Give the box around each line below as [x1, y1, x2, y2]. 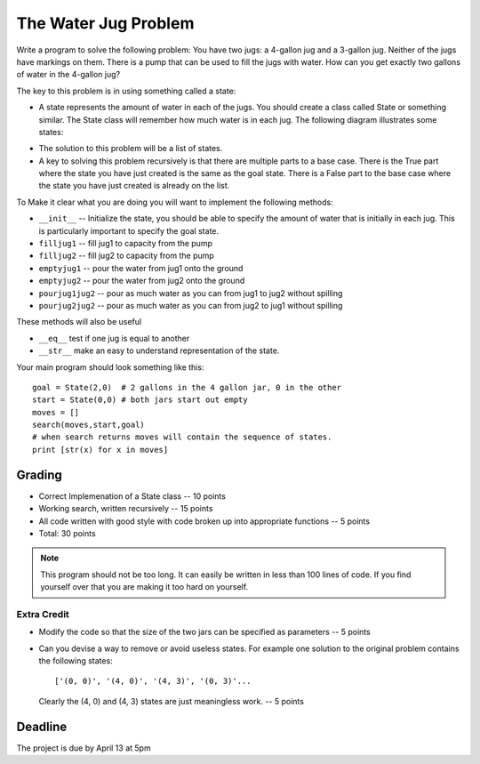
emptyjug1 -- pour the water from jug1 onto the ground [38, 262, 244, 273]
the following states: [38, 655, 113, 666]
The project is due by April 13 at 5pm [16, 743, 151, 753]
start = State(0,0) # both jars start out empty [32, 395, 248, 405]
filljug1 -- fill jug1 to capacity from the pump [38, 238, 213, 249]
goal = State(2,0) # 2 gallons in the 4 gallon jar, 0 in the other [32, 382, 342, 392]
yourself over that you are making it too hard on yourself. [40, 582, 249, 592]
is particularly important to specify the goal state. [38, 225, 220, 236]
